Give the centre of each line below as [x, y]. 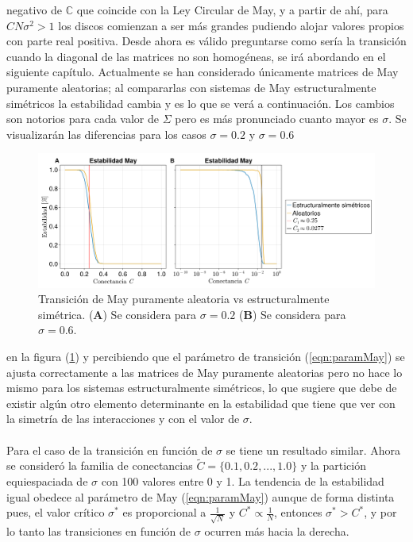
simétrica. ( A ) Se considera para [118, 314]
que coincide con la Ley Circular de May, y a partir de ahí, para [232, 10]
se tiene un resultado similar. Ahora [313, 450]
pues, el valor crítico [56, 512]
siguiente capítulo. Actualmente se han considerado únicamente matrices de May [203, 72]
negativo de [34, 10]
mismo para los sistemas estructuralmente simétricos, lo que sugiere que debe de [202, 388]
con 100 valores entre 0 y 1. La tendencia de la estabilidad [243, 481]
